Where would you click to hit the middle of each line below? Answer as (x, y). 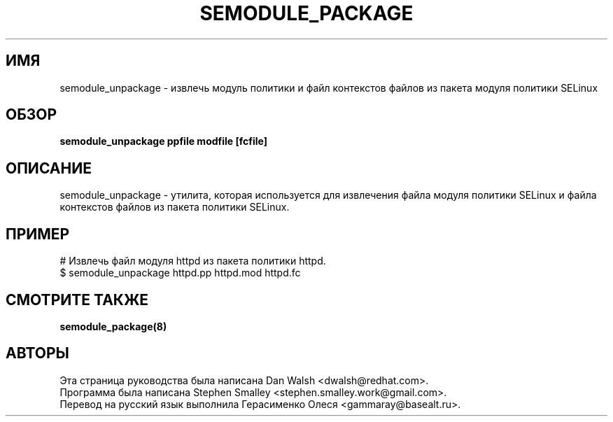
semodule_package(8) (113, 326)
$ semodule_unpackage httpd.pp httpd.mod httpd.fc (180, 273)
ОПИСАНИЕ (49, 168)
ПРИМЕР (38, 234)
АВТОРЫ (37, 353)
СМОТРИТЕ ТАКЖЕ (77, 300)
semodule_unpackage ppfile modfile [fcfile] (163, 141)
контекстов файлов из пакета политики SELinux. (175, 207)
